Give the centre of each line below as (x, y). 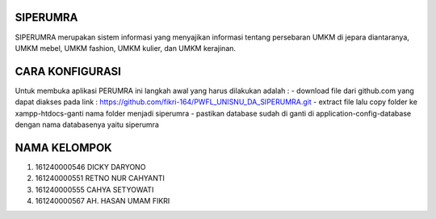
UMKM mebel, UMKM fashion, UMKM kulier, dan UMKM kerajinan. (126, 48)
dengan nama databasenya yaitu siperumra (87, 124)
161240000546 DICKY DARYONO (90, 166)
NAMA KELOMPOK (63, 147)
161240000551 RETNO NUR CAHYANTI (100, 179)
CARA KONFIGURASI (68, 72)
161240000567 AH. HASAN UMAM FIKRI (103, 201)
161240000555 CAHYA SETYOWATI (94, 189)
